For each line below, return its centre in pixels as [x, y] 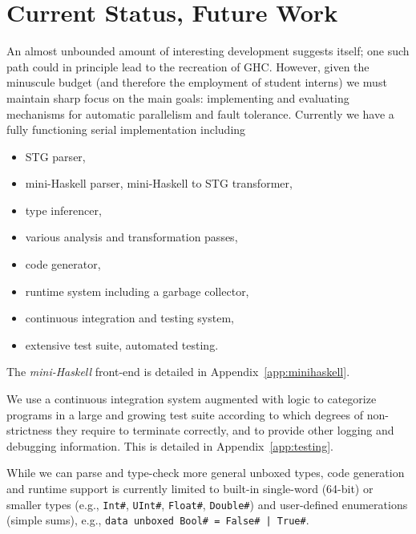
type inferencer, [63, 210]
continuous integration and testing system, [129, 318]
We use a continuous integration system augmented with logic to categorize [192, 399]
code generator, [63, 264]
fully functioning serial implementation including [126, 129]
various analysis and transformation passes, [131, 237]
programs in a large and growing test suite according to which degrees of [185, 414]
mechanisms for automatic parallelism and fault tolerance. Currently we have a [200, 113]
